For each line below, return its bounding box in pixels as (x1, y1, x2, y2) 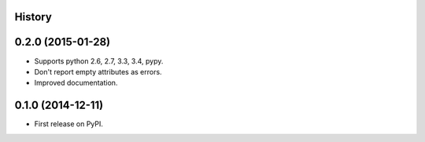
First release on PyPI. (34, 119, 104, 129)
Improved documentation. (34, 78, 118, 88)
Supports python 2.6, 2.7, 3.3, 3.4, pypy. (34, 56, 164, 66)
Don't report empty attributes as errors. (34, 67, 162, 76)
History (14, 10, 53, 24)
